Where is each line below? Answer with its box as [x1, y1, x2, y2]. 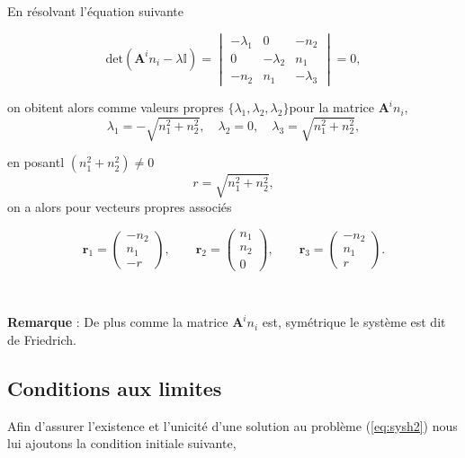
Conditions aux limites [7, 374, 222, 401]
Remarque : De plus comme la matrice [7, 313, 228, 331]
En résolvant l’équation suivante [7, 2, 184, 20]
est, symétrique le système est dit [262, 313, 446, 331]
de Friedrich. [7, 330, 76, 348]
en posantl [7, 153, 65, 172]
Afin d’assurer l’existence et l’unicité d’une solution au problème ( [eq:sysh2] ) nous [7, 416, 458, 435]
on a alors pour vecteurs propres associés [7, 197, 232, 216]
